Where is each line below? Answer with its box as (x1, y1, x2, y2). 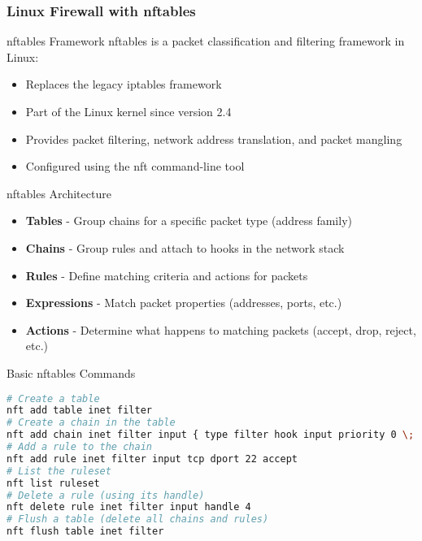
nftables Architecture (7, 184, 111, 201)
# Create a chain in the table (7, 417, 176, 429)
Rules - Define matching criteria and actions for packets (25, 266, 308, 283)
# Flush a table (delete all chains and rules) (7, 513, 269, 526)
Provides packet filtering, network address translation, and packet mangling (25, 130, 402, 147)
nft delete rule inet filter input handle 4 (7, 501, 251, 513)
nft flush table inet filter (7, 526, 164, 538)
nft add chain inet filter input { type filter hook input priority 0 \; (7, 429, 415, 441)
